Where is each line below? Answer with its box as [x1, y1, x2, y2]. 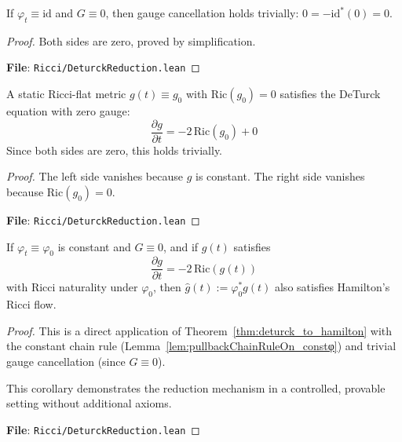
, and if [163, 238, 199, 254]
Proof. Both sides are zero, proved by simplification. [6, 32, 256, 49]
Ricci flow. [6, 296, 57, 312]
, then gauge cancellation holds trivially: [105, 5, 299, 20]
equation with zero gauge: [6, 103, 130, 119]
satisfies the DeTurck [280, 86, 381, 102]
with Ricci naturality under [6, 279, 138, 295]
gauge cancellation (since [6, 353, 126, 369]
